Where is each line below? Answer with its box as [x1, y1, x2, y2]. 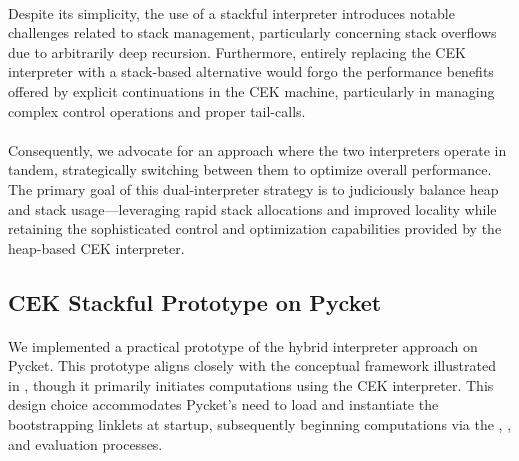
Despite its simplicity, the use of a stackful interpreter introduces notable [8, 2, 455, 23]
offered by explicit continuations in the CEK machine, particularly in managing [8, 80, 495, 101]
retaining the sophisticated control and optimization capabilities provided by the [8, 218, 502, 239]
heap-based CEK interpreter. [8, 237, 185, 258]
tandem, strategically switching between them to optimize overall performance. [8, 159, 492, 180]
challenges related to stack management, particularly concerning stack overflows [8, 22, 497, 43]
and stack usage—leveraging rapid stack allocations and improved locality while [8, 198, 497, 219]
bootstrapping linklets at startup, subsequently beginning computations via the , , [8, 414, 512, 435]
